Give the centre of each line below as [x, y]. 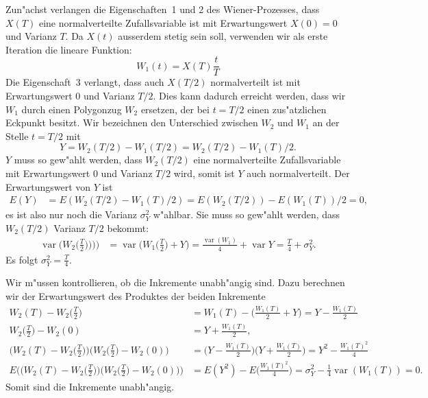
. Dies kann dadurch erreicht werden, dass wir [249, 96]
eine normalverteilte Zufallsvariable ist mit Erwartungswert [163, 22]
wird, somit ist [204, 173]
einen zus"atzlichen [287, 109]
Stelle [17, 136]
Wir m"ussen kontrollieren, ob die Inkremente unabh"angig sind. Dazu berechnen [175, 282]
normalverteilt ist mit [255, 82]
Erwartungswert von [48, 186]
